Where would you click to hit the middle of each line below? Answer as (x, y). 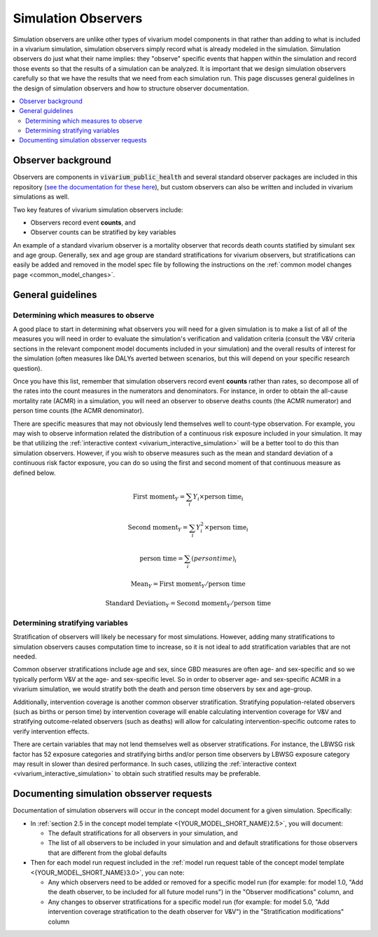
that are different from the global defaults (107, 853)
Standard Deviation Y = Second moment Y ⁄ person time (188, 605)
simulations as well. (41, 197)
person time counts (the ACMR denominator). (78, 411)
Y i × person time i (218, 497)
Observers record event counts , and (83, 222)
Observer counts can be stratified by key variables (103, 232)
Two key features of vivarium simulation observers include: (98, 210)
